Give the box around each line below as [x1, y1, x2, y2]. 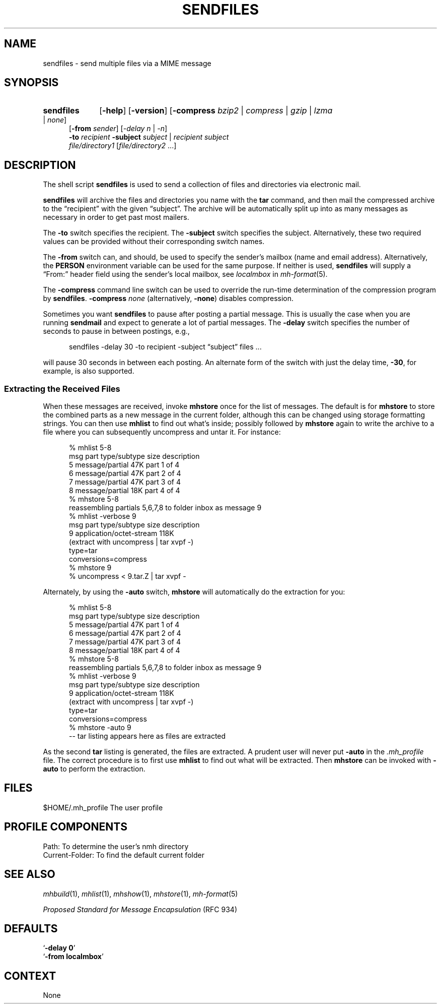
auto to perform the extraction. [43, 764, 145, 774]
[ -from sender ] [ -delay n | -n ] [69, 124, 168, 133]
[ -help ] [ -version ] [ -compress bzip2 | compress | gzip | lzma [99, 105, 333, 116]
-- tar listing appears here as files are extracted [69, 732, 226, 741]
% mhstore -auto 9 [69, 723, 131, 732]
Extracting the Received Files [4, 383, 120, 394]
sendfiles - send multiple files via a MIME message [43, 58, 211, 68]
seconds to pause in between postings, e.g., [43, 327, 190, 336]
